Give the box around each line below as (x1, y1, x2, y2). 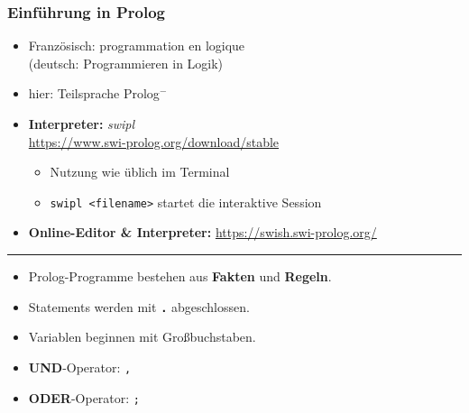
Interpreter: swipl (28, 115, 135, 133)
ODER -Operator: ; (28, 388, 141, 407)
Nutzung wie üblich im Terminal (50, 162, 230, 181)
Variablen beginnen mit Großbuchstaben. (28, 327, 256, 346)
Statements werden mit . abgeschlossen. (28, 297, 250, 316)
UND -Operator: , (28, 357, 132, 376)
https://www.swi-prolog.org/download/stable (28, 132, 280, 151)
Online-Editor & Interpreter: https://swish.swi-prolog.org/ (28, 223, 377, 242)
